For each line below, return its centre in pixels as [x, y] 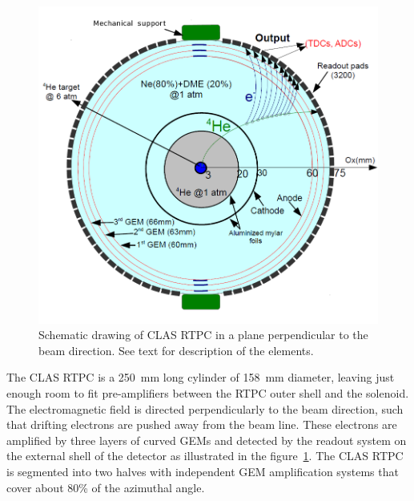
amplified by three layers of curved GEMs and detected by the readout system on [207, 440]
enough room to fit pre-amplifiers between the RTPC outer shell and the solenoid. [208, 392]
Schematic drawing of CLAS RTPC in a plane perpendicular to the [203, 335]
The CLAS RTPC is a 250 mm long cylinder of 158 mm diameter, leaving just [201, 377]
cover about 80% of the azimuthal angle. [106, 487]
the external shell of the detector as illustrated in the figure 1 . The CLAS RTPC [205, 456]
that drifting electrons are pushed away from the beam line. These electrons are [202, 424]
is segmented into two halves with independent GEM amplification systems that [203, 471]
